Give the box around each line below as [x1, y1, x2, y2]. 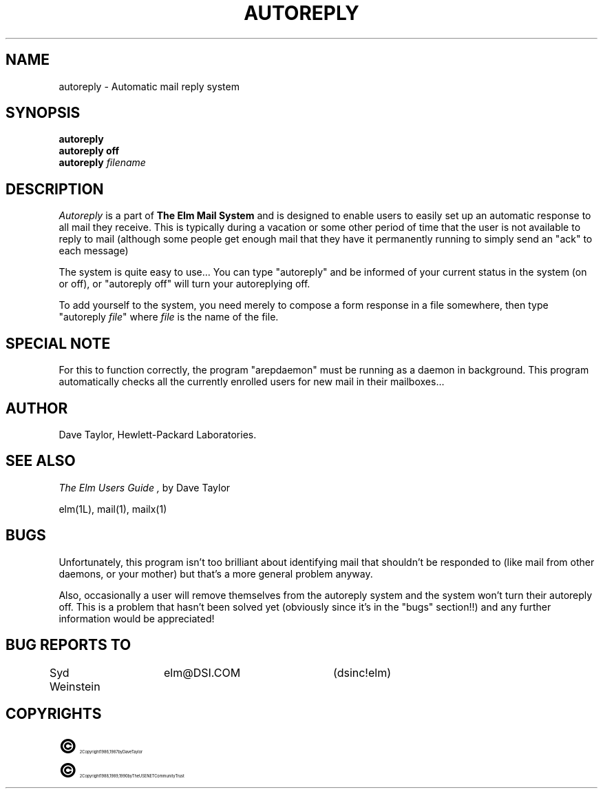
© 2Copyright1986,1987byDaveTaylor [59, 734, 143, 759]
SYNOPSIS [6, 104, 81, 122]
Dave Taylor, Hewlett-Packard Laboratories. [59, 428, 257, 440]
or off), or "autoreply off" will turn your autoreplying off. [59, 278, 310, 290]
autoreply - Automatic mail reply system [59, 80, 240, 92]
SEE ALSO [6, 452, 76, 470]
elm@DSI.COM [164, 665, 241, 680]
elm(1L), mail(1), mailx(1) [59, 502, 167, 515]
